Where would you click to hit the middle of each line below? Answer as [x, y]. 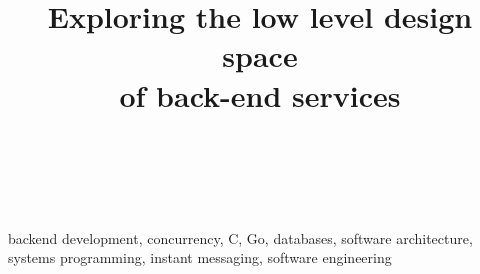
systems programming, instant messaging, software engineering [200, 257]
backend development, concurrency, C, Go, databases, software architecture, [240, 237]
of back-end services [260, 94]
